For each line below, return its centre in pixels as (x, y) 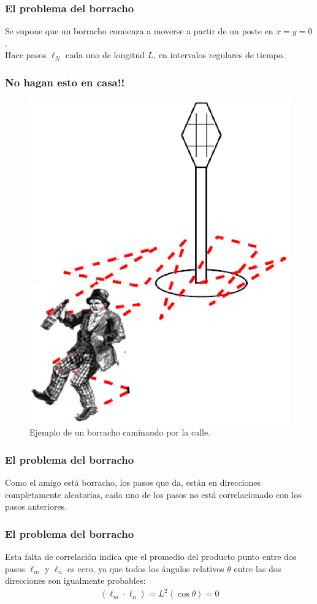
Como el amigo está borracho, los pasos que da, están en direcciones (133, 482)
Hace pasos (26, 55)
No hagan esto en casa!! (65, 82)
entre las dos (258, 568)
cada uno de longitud (105, 55)
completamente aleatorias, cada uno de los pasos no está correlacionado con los (153, 494)
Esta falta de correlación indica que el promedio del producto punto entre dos (151, 557)
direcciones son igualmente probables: (75, 580)
